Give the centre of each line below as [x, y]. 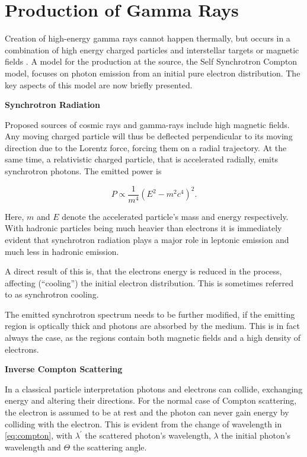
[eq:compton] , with [39, 435]
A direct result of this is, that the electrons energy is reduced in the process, [143, 271]
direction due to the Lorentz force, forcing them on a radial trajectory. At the [146, 147]
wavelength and [33, 447]
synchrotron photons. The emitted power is [83, 171]
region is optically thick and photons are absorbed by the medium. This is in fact [152, 326]
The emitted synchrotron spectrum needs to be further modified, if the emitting [150, 314]
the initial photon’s [256, 435]
